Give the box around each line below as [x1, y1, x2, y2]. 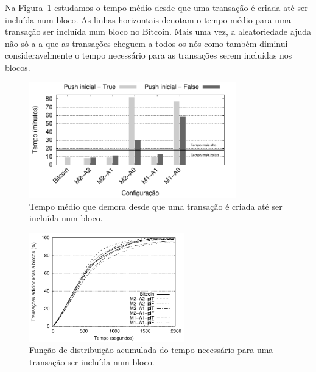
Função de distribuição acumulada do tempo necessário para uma [29, 343, 273, 356]
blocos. [5, 60, 30, 73]
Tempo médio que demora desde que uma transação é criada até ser [29, 199, 283, 212]
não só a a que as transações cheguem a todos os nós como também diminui [5, 37, 288, 49]
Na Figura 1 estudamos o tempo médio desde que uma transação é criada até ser [5, 1, 308, 13]
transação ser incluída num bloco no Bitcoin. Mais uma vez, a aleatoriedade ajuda [5, 25, 311, 38]
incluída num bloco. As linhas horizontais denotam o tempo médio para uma [5, 13, 291, 26]
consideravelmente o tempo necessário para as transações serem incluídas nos [5, 49, 292, 62]
